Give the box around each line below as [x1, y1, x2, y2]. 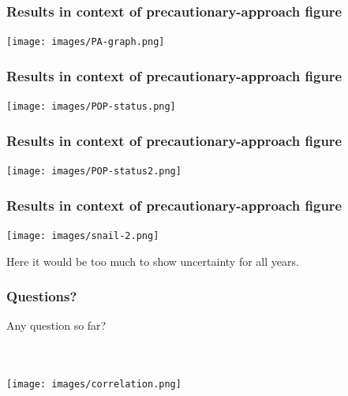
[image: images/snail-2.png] [6, 230, 159, 241]
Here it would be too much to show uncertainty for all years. [6, 252, 299, 269]
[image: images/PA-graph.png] [6, 36, 165, 48]
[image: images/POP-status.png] [6, 101, 176, 113]
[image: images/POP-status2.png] [6, 165, 181, 177]
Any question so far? [6, 317, 107, 334]
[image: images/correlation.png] [6, 379, 181, 390]
